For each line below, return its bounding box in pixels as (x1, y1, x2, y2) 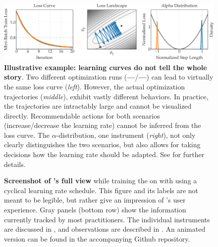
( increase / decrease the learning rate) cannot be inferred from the (4, 120, 201, 130)
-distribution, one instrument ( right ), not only (56, 129, 196, 140)
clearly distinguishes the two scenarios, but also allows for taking (4, 139, 201, 150)
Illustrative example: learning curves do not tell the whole (4, 62, 207, 72)
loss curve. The (4, 129, 50, 140)
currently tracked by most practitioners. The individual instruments (4, 214, 210, 224)
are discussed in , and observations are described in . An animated (4, 224, 206, 234)
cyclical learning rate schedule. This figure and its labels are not (4, 185, 199, 195)
